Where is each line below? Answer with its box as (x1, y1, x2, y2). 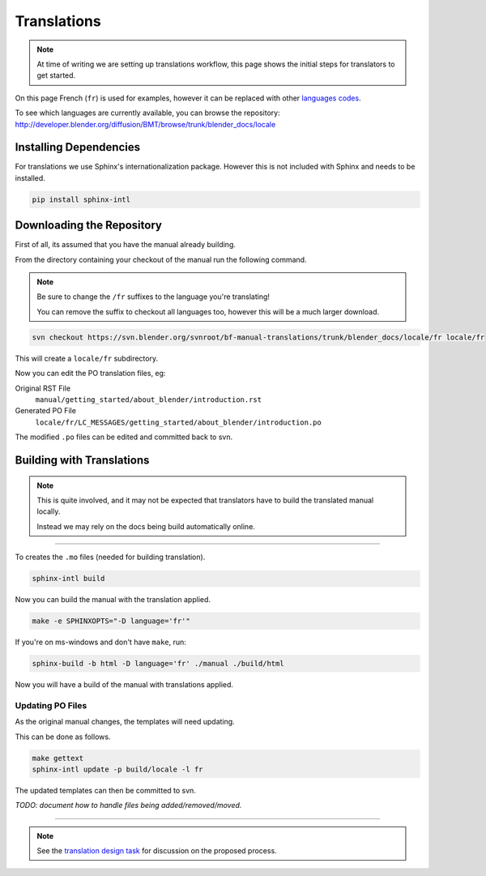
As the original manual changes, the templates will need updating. (15, 717, 235, 727)
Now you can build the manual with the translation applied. (15, 595, 211, 605)
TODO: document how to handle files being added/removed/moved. (15, 801, 242, 810)
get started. (36, 71, 76, 80)
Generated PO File (15, 406, 77, 416)
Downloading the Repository (15, 219, 162, 233)
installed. (15, 173, 46, 182)
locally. (36, 506, 61, 516)
